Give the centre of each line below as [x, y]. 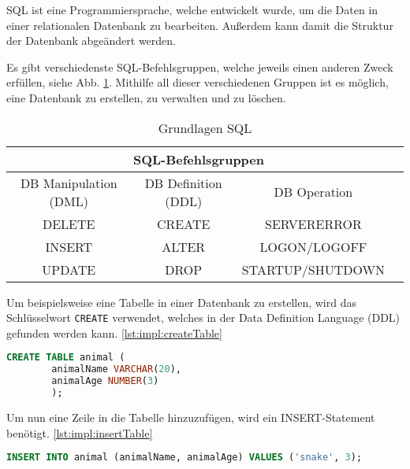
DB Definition [183, 183]
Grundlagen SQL [205, 127]
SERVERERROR [313, 223]
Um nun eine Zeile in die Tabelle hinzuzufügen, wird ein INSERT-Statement [191, 417]
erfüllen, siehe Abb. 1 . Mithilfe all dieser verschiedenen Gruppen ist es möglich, [198, 82]
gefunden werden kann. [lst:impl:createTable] [114, 332]
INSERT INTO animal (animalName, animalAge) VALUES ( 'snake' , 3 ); [184, 458]
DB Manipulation [69, 183]
